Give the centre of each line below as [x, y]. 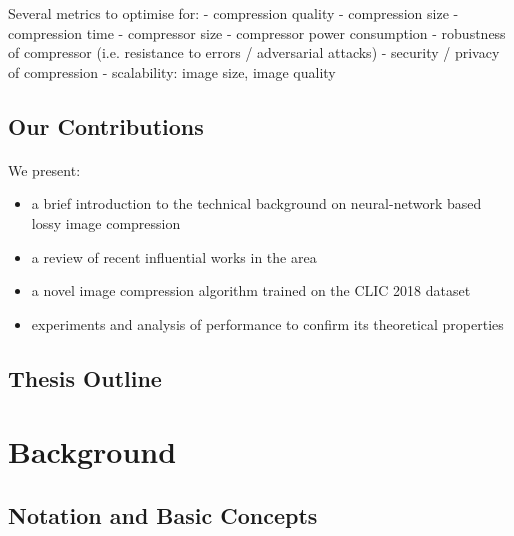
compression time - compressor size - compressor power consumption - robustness [257, 32]
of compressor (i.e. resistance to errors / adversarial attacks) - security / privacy [254, 52]
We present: [44, 169]
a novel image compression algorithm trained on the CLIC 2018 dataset [251, 290]
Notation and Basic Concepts [163, 514]
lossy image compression [106, 222]
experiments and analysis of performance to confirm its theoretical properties [267, 323]
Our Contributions [106, 125]
